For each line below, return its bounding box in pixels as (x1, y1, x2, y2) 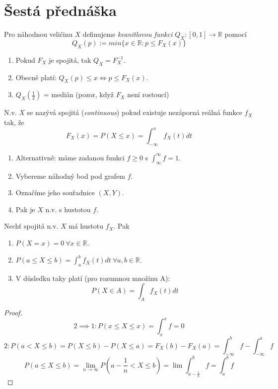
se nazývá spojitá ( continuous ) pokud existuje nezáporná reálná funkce (27, 107, 242, 118)
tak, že (4, 117, 24, 127)
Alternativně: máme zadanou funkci (15, 152, 125, 162)
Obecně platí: (15, 72, 57, 82)
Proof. (4, 307, 22, 318)
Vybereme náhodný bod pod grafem (15, 170, 126, 181)
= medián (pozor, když (43, 89, 114, 100)
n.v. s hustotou (45, 204, 91, 214)
